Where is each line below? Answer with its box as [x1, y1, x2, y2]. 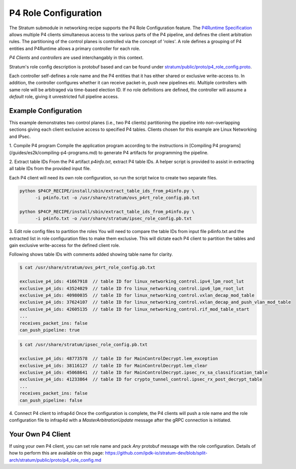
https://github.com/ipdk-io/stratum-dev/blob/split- [104, 450, 208, 456]
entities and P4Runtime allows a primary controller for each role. [9, 45, 141, 52]
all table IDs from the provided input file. [9, 166, 91, 172]
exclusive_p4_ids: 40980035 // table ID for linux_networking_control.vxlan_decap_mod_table [19, 293, 255, 298]
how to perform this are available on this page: [9, 450, 104, 456]
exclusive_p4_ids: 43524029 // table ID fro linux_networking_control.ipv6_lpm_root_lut [19, 286, 245, 291]
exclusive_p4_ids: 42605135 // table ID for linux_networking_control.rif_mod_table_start [19, 306, 249, 312]
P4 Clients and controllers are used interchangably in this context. [9, 55, 144, 60]
